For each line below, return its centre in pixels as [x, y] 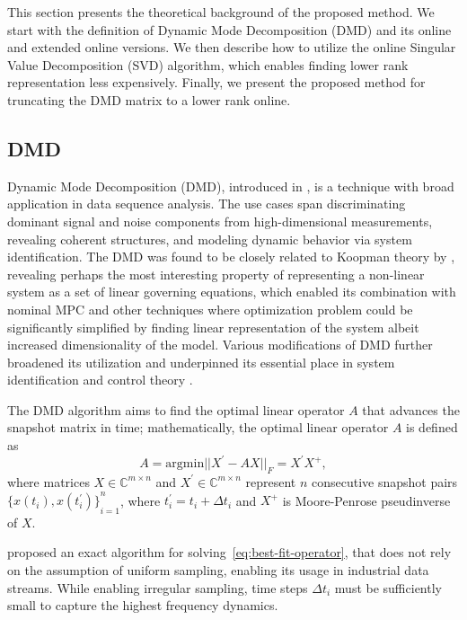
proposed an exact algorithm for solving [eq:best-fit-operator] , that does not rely [229, 552]
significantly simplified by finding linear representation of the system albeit [213, 327]
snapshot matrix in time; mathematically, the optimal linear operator [198, 427]
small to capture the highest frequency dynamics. [143, 605]
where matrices [48, 481]
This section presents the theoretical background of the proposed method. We [221, 12]
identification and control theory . [100, 380]
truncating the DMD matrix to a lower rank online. [149, 99]
